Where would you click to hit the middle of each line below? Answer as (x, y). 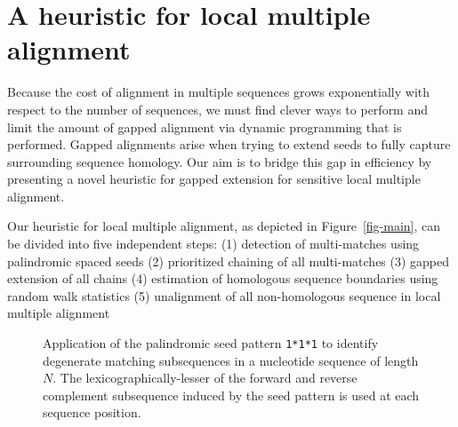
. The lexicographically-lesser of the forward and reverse (205, 378)
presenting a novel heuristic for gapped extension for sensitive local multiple (214, 179)
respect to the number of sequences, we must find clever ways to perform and (218, 109)
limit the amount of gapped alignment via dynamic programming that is (205, 127)
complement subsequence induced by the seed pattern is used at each (231, 395)
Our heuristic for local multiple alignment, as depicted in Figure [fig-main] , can (224, 226)
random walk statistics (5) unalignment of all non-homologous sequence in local (224, 295)
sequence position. (92, 412)
